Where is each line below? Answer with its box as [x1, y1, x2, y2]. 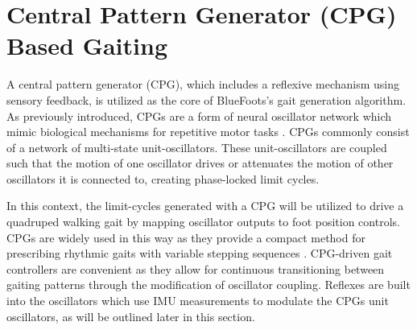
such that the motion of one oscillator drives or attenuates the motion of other [6, 155, 394, 171]
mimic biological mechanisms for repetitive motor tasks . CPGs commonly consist [6, 123, 410, 140]
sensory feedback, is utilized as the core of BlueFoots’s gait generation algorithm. [6, 91, 407, 108]
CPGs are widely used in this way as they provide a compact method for [6, 229, 365, 245]
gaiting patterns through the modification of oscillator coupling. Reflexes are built [6, 276, 411, 293]
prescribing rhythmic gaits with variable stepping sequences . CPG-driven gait [6, 245, 393, 262]
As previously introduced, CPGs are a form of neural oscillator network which [6, 107, 392, 124]
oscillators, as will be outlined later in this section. [6, 307, 255, 324]
